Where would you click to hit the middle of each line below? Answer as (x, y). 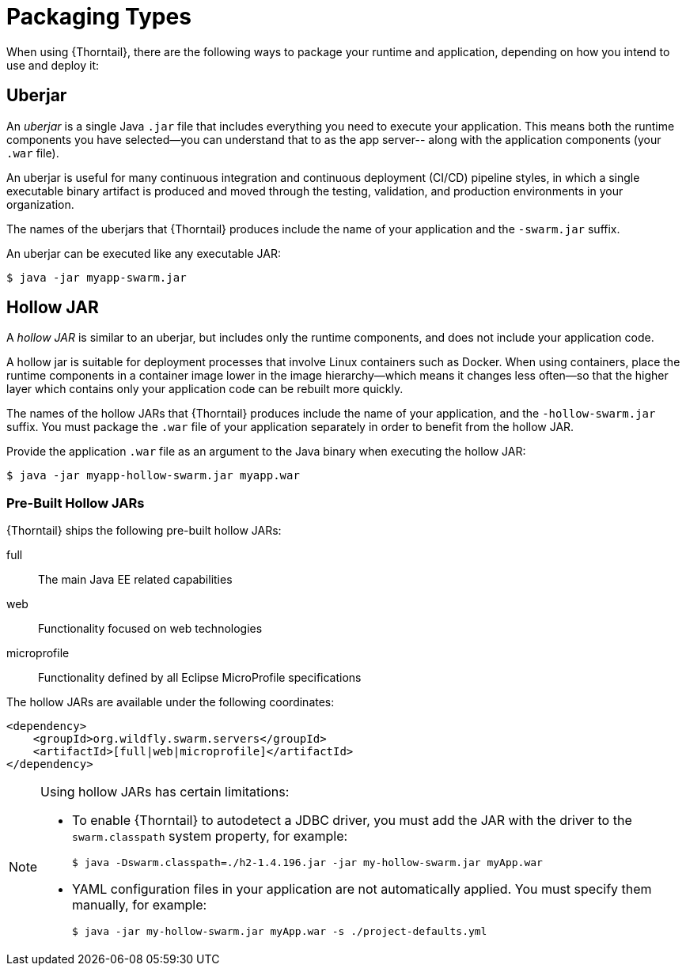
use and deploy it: (53, 65)
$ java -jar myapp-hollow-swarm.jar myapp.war (153, 476)
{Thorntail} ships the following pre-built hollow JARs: (144, 531)
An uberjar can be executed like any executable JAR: (144, 253)
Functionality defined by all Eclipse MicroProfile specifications (200, 678)
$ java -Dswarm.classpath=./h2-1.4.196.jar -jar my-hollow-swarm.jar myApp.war (307, 863)
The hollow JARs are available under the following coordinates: (171, 702)
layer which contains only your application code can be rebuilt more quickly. (205, 389)
